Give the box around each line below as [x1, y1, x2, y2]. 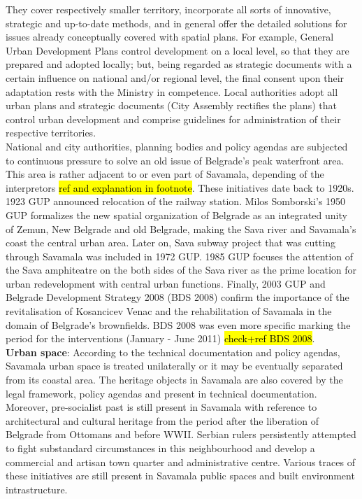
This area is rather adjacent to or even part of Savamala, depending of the [6, 167, 324, 181]
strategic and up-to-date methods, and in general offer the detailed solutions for [6, 15, 347, 30]
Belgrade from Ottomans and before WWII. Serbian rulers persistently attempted [6, 427, 356, 442]
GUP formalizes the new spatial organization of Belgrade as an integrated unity [6, 207, 347, 222]
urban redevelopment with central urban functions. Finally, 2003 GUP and [6, 276, 326, 290]
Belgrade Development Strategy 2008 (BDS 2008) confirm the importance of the [6, 290, 349, 304]
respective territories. [6, 125, 96, 140]
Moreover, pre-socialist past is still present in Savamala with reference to [6, 400, 317, 414]
